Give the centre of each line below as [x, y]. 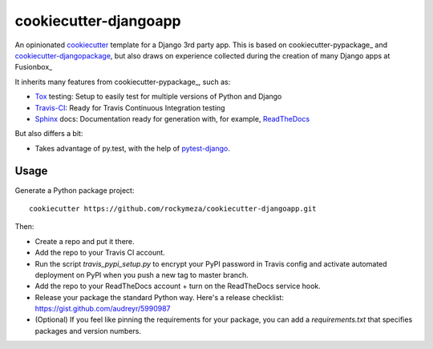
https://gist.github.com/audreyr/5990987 [103, 309]
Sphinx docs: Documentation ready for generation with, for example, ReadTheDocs [172, 118]
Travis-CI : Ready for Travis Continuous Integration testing [130, 107]
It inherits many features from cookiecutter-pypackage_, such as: [123, 82]
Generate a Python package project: [75, 190]
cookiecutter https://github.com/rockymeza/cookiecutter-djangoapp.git [173, 209]
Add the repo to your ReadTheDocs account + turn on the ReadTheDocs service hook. [178, 286]
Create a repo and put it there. [85, 241]
